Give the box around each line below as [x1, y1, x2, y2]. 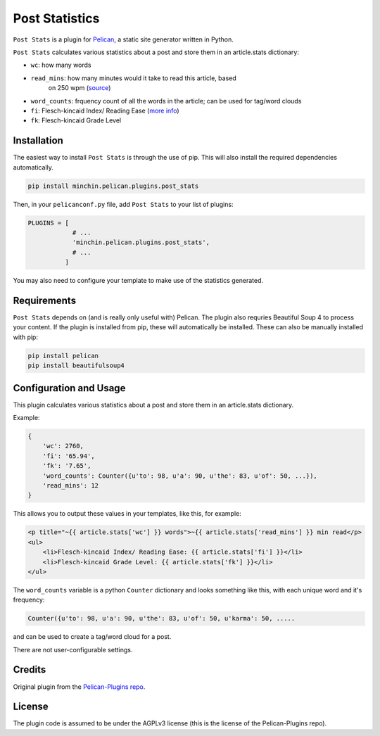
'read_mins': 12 [42, 481, 99, 489]
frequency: [13, 595, 45, 604]
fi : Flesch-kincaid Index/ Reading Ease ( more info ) [30, 106, 179, 115]
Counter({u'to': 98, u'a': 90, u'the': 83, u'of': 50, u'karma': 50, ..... [27, 614, 296, 623]
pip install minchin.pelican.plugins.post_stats [27, 182, 199, 190]
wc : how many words [30, 61, 91, 70]
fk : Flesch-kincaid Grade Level [30, 116, 122, 125]
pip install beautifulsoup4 [27, 362, 125, 369]
